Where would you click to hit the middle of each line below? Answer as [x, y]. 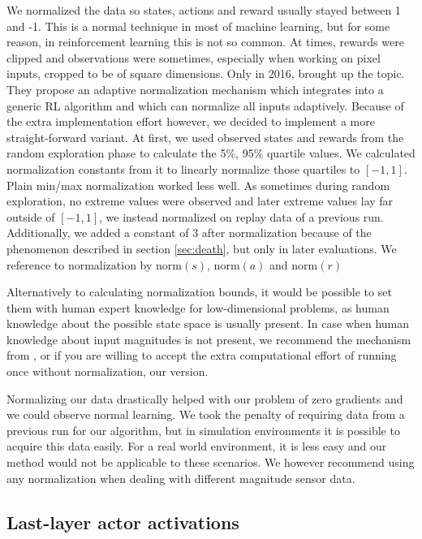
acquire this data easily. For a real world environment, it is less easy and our [197, 446]
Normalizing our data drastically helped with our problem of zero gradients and [205, 398]
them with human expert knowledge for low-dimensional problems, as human [198, 307]
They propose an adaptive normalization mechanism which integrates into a [195, 89]
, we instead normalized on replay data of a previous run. [241, 216]
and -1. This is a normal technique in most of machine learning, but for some [198, 26]
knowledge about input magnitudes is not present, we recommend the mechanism [209, 339]
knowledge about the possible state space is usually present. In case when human [208, 323]
